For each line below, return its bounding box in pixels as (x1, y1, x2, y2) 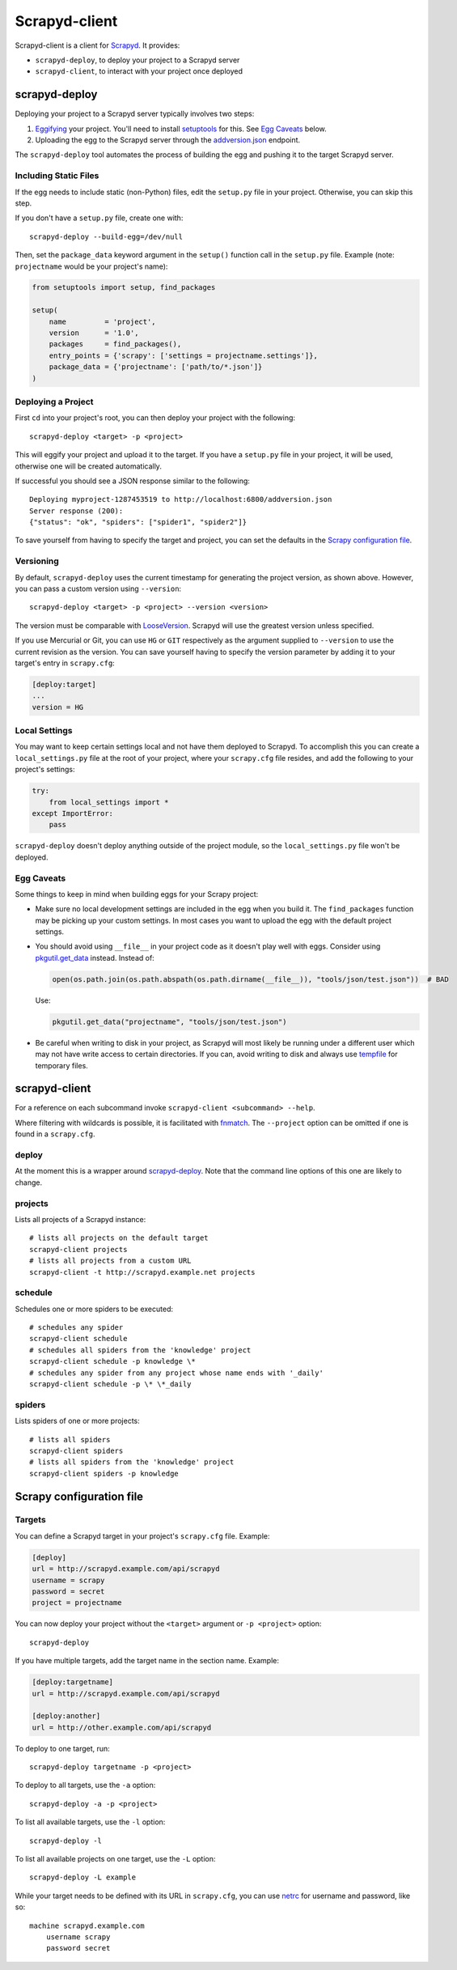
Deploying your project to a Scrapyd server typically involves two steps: (15, 109, 255, 119)
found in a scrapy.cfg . (15, 1129, 95, 1139)
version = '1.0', (49, 329, 139, 338)
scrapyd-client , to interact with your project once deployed (35, 66, 243, 76)
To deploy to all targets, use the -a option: (15, 1781, 156, 1790)
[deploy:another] (32, 1712, 101, 1721)
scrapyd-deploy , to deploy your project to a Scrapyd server (35, 55, 240, 65)
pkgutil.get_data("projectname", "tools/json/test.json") (52, 1017, 287, 1026)
